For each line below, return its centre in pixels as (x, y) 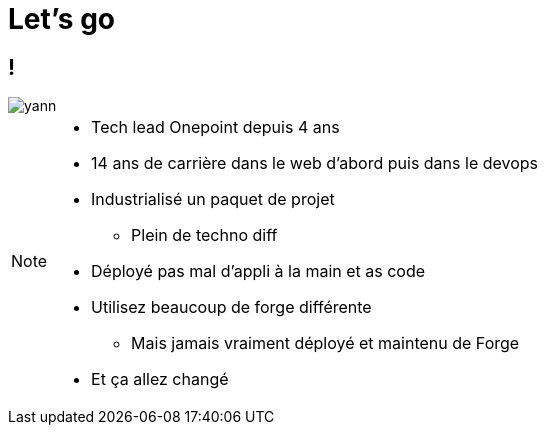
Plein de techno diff (204, 235)
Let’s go (62, 19)
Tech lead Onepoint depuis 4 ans (215, 127)
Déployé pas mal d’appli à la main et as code (258, 271)
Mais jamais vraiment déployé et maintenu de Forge (325, 343)
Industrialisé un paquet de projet (213, 199)
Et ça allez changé (160, 379)
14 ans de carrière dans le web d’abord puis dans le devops (315, 163)
